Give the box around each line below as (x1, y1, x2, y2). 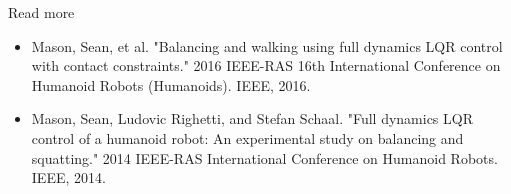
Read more (8, 2, 75, 22)
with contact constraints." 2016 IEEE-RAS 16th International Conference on (31, 55, 501, 76)
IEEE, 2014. (31, 167, 106, 188)
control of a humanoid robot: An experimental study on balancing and (31, 127, 464, 148)
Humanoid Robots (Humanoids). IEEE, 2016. (31, 74, 311, 95)
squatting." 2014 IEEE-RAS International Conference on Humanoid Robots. (31, 147, 498, 168)
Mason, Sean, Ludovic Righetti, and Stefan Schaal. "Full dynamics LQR (31, 108, 473, 129)
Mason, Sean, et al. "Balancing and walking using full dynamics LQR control (31, 35, 503, 56)
